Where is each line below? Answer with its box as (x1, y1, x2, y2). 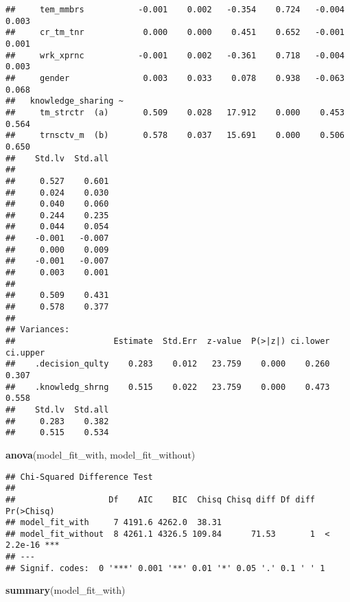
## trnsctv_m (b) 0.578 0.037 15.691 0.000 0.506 (5, 130, 345, 141)
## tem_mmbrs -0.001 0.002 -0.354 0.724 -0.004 (5, 5, 345, 14)
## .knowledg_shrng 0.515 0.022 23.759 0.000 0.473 (5, 382, 330, 392)
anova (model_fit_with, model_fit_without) (5, 447, 196, 461)
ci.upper (5, 347, 45, 358)
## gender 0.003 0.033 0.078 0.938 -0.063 (5, 73, 345, 83)
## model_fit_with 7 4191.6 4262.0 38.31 (5, 518, 222, 528)
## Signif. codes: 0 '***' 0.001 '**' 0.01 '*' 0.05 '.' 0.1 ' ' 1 (5, 563, 325, 573)
